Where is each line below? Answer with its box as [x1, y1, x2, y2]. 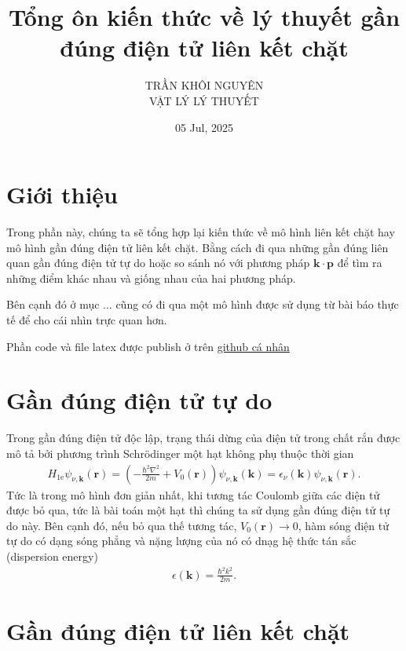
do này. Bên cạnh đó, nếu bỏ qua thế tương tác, [6, 517, 237, 533]
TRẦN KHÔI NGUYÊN [144, 77, 264, 93]
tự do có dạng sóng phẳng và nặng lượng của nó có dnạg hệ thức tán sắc [6, 532, 357, 549]
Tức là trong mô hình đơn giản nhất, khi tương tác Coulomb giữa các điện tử [6, 486, 380, 503]
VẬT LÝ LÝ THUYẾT [149, 92, 259, 108]
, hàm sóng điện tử [298, 517, 390, 533]
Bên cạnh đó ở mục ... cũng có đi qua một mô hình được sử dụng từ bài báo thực [6, 296, 399, 313]
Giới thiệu [6, 178, 118, 210]
